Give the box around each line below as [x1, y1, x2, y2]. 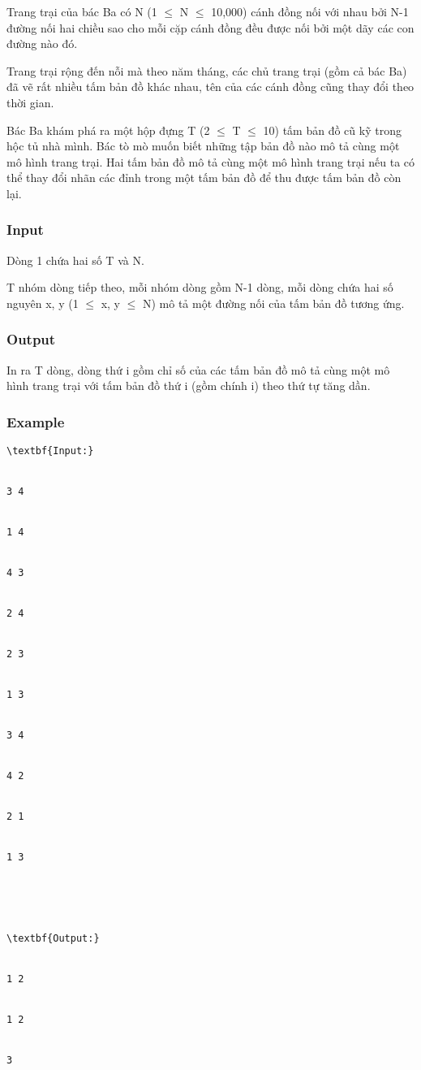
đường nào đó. [6, 35, 78, 52]
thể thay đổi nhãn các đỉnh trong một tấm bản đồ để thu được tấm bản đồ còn [6, 169, 402, 186]
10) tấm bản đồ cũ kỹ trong [263, 121, 402, 138]
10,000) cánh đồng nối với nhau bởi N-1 [211, 3, 409, 19]
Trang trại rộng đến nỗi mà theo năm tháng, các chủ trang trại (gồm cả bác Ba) [6, 62, 407, 79]
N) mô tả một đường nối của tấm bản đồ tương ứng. [142, 294, 405, 311]
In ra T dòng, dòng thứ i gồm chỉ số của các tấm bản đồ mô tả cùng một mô [6, 361, 390, 378]
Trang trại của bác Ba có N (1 [6, 3, 157, 19]
